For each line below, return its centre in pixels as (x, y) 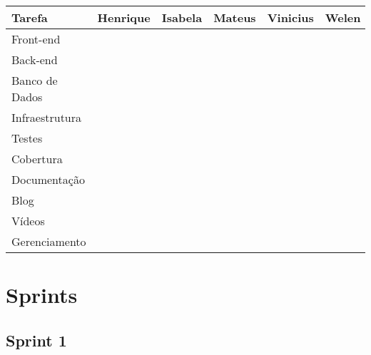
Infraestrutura (47, 117)
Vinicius (290, 17)
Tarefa (30, 17)
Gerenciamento (49, 241)
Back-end (35, 60)
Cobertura (37, 159)
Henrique (124, 17)
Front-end (36, 39)
